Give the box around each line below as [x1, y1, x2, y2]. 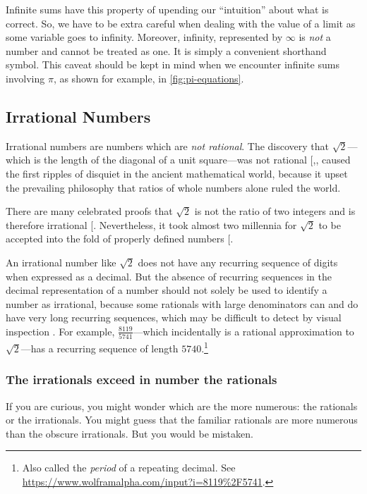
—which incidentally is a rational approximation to [133, 323, 354, 338]
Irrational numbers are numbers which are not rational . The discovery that [6, 138, 330, 153]
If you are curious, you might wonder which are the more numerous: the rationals [6, 398, 358, 413]
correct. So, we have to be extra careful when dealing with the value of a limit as [6, 16, 356, 30]
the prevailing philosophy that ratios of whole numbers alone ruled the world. [6, 180, 341, 194]
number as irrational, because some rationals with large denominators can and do [6, 296, 359, 311]
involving [6, 70, 45, 85]
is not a [299, 30, 331, 44]
